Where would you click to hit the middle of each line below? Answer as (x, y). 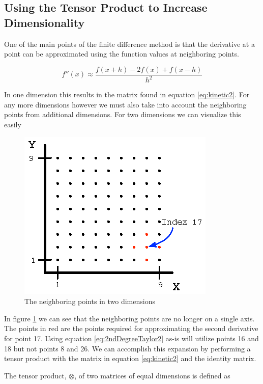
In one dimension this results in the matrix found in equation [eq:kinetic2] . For (127, 94)
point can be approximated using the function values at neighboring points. (122, 54)
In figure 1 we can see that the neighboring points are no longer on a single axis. (129, 318)
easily (13, 124)
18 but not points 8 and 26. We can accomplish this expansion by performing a (127, 348)
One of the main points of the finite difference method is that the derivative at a (129, 44)
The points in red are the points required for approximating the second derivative (131, 328)
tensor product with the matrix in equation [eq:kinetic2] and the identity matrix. (130, 358)
